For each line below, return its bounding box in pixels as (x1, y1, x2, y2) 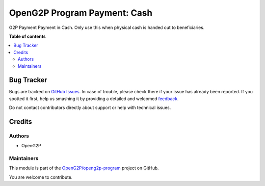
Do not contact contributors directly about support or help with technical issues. (9, 105, 171, 110)
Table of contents (9, 33, 46, 39)
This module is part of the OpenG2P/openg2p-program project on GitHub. (9, 165, 159, 171)
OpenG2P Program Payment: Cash (9, 7, 153, 18)
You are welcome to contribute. (9, 174, 73, 180)
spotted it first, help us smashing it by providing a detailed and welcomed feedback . (9, 96, 179, 102)
